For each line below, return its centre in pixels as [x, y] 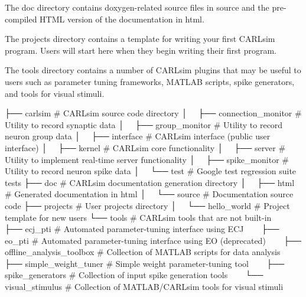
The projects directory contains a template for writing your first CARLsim [140, 39]
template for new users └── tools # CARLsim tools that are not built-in [138, 217]
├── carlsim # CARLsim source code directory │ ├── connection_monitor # [153, 113]
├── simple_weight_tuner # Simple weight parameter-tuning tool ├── [145, 263]
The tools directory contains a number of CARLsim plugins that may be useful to [153, 70]
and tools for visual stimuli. [55, 93]
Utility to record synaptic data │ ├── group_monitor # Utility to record [144, 124]
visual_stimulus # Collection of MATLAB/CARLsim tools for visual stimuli [144, 287]
